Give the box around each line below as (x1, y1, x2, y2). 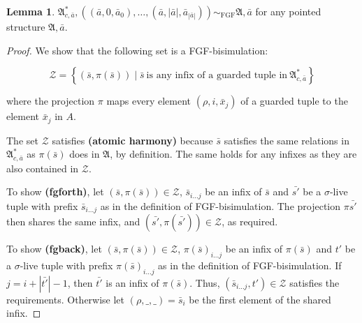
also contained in (6, 160, 79, 175)
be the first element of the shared (189, 292, 331, 306)
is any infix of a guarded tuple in (146, 70, 288, 81)
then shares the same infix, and (6, 214, 140, 229)
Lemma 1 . (6, 4, 55, 18)
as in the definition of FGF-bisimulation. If (158, 257, 342, 272)
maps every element (106, 93, 191, 108)
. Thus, (189, 275, 220, 290)
